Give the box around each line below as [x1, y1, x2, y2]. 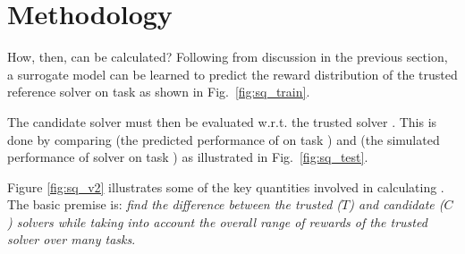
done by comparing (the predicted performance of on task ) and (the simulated [7, 130, 440, 148]
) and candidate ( [349, 195, 444, 214]
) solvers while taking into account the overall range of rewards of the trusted [7, 212, 427, 231]
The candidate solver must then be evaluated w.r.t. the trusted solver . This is [7, 112, 437, 131]
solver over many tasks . [7, 230, 136, 249]
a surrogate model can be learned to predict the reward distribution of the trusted [7, 64, 458, 83]
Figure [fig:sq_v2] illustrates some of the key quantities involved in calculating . [7, 177, 444, 196]
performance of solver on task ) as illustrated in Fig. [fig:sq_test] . [7, 148, 368, 166]
